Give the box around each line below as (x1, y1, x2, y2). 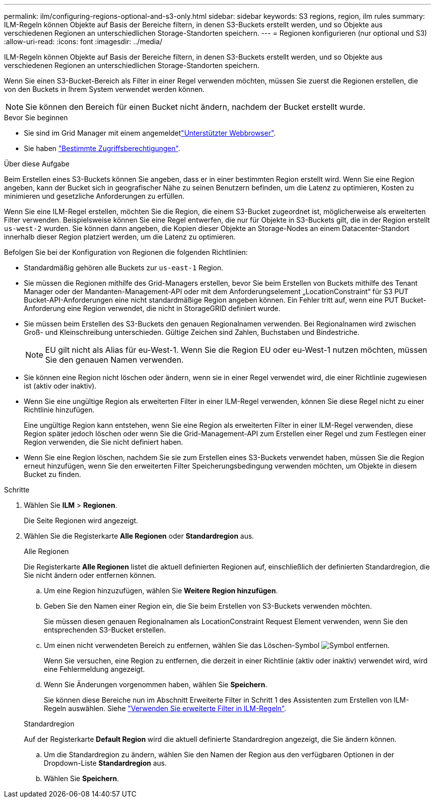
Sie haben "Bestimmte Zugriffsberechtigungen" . (24, 144, 180, 153)
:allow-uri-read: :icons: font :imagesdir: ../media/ (4, 37, 162, 46)
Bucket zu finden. (24, 470, 81, 479)
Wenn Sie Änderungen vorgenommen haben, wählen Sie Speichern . (44, 680, 267, 689)
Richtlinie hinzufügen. (24, 405, 95, 414)
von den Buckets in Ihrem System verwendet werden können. (4, 85, 205, 93)
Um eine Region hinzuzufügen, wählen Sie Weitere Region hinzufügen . (44, 586, 278, 595)
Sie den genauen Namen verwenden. (45, 355, 184, 365)
